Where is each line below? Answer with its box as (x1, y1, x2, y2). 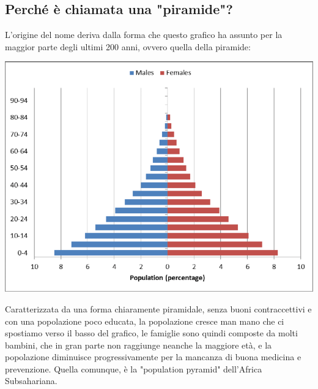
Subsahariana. (5, 374, 57, 387)
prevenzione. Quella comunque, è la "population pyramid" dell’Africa (5, 362, 262, 375)
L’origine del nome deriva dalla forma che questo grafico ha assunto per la (5, 28, 283, 41)
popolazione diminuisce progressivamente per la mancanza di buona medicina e (5, 350, 301, 363)
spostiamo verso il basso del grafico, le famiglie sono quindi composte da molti (5, 327, 298, 339)
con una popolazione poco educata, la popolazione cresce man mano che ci (5, 314, 284, 327)
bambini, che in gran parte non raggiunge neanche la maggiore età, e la (5, 338, 272, 351)
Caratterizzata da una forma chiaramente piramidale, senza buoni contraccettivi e (5, 302, 312, 315)
